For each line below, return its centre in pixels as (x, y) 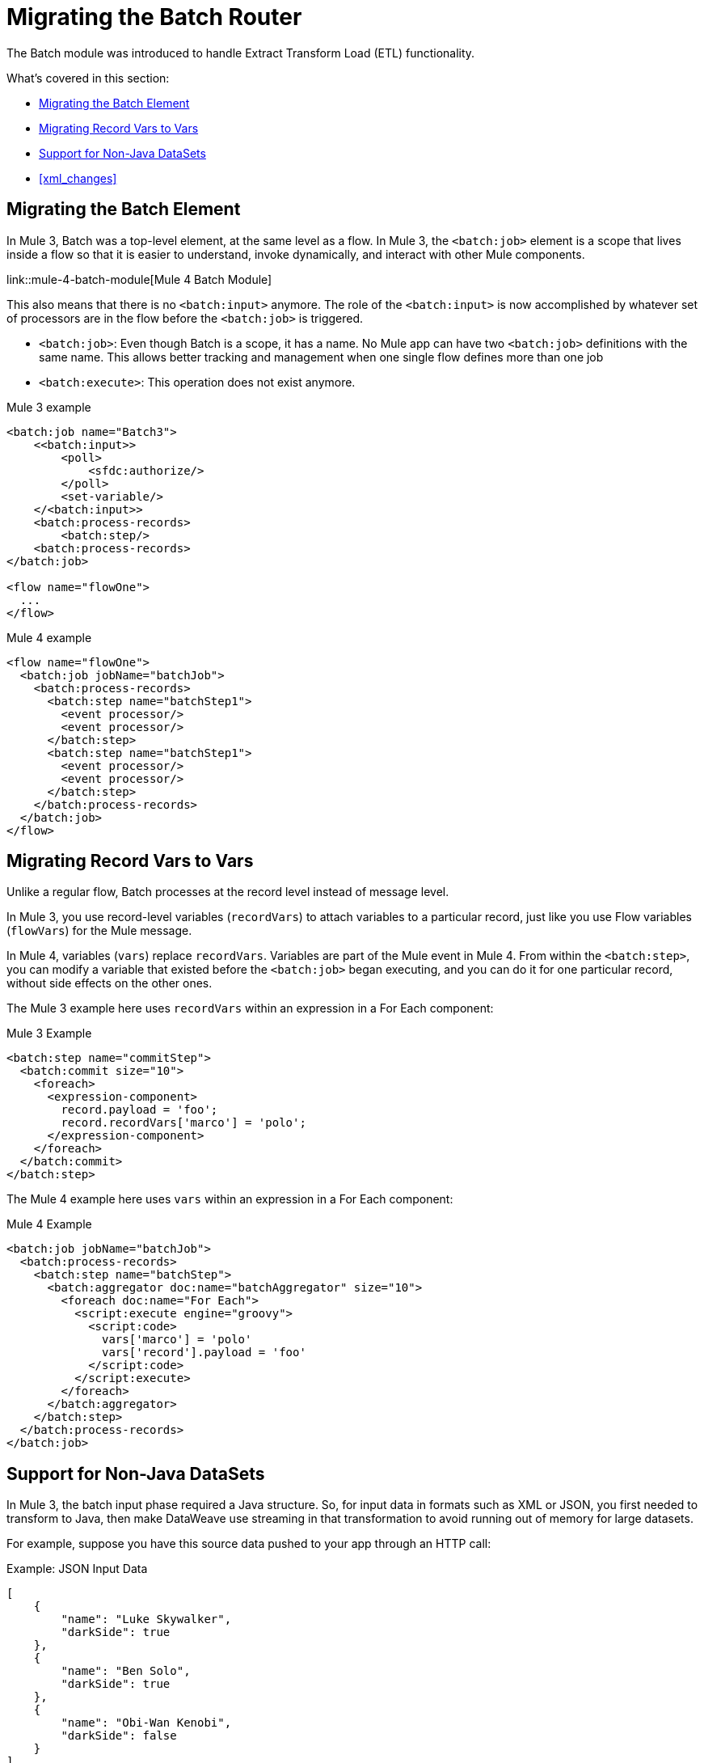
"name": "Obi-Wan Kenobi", (146, 1723)
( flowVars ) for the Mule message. (99, 931)
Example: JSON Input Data (77, 1569)
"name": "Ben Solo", (126, 1671)
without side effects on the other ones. (110, 983)
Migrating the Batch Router (154, 17)
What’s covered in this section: (88, 78)
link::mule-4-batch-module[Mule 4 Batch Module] (139, 279)
